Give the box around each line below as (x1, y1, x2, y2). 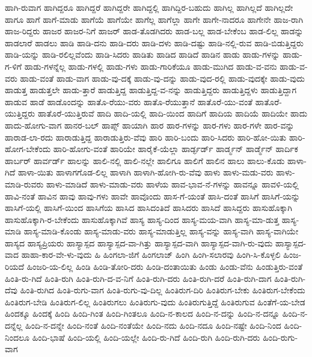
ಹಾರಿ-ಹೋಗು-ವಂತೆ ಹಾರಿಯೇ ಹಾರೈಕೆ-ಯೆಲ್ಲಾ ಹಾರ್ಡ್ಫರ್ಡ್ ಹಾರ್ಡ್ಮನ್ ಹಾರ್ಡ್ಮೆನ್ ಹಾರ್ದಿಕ (53, 142, 298, 155)
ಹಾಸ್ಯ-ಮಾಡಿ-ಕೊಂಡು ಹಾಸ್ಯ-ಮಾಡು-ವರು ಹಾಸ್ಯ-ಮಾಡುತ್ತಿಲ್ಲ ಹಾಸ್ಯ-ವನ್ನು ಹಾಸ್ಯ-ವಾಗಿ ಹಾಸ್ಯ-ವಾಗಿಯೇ (23, 225, 299, 237)
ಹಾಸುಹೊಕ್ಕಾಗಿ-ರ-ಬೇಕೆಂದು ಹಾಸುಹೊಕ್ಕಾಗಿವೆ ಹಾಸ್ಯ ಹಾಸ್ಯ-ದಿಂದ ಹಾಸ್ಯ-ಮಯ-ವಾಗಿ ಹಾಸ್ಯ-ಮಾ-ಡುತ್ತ (5, 213, 279, 225)
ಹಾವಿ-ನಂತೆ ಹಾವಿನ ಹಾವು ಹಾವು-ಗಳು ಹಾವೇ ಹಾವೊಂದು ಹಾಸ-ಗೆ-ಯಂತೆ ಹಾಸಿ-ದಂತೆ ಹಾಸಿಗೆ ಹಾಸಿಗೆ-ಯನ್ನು (5, 189, 301, 202)
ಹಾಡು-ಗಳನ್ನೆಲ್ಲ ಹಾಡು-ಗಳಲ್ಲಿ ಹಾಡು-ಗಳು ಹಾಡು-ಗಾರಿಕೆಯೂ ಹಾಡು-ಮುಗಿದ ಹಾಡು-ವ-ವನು (24, 59, 277, 72)
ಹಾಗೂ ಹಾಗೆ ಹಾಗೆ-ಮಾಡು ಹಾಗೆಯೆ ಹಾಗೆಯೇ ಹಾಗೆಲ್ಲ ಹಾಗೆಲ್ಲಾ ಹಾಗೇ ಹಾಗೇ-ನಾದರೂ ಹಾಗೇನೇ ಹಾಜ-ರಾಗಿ (5, 13, 304, 25)
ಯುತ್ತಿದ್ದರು (5, 107, 35, 120)
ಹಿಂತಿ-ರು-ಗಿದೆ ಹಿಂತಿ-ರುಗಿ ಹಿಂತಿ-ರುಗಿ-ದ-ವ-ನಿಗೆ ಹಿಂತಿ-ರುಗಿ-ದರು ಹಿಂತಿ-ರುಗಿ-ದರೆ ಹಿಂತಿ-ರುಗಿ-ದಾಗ (5, 272, 272, 284)
